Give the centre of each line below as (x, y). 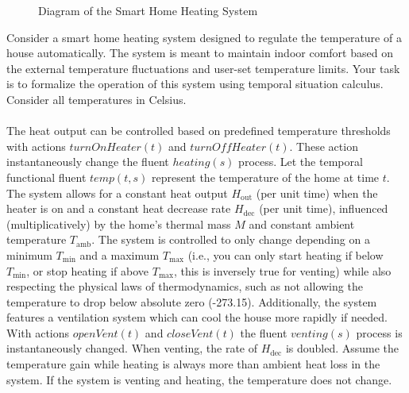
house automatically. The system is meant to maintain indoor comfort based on (200, 53)
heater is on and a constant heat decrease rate (119, 208)
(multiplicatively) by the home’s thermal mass (119, 223)
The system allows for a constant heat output (117, 193)
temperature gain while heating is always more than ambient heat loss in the (193, 364)
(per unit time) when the (317, 193)
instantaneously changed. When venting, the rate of (132, 348)
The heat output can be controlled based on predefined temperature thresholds (199, 131)
